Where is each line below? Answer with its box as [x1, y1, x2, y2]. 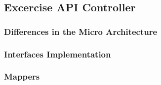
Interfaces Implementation [4, 48, 111, 60]
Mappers [4, 70, 40, 83]
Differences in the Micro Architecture [4, 25, 158, 37]
